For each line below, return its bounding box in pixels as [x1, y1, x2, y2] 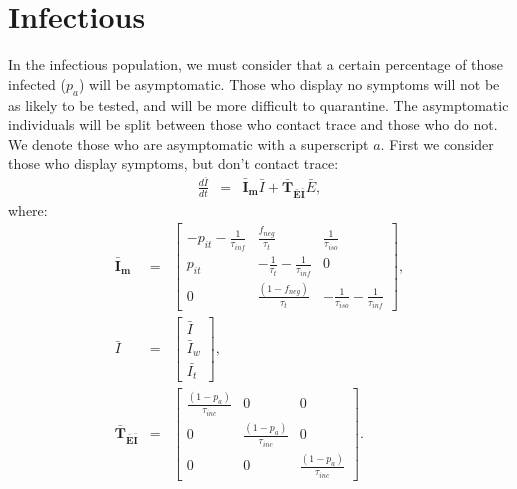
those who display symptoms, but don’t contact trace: [8, 153, 339, 174]
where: [8, 199, 48, 220]
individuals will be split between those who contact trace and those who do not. [8, 114, 498, 135]
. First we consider [380, 133, 494, 154]
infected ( [8, 73, 66, 94]
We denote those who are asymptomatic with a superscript [8, 133, 369, 154]
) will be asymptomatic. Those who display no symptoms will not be [78, 73, 500, 94]
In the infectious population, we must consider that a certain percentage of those [8, 54, 504, 75]
